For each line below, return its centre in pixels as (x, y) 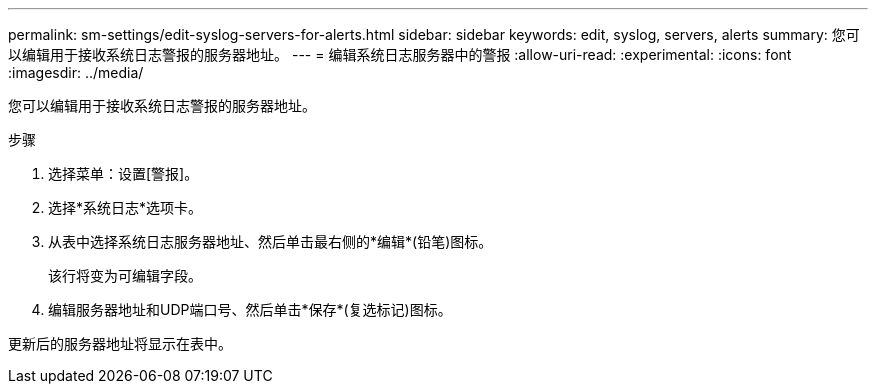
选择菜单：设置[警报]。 (123, 173)
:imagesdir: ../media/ (76, 72)
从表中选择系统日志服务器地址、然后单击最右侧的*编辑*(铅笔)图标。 (270, 241)
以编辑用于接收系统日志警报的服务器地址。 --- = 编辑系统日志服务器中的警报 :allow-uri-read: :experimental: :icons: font (400, 54)
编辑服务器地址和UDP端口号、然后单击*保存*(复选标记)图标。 (250, 309)
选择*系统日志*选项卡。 (125, 207)
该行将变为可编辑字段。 (125, 275)
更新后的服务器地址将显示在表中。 (120, 343)
